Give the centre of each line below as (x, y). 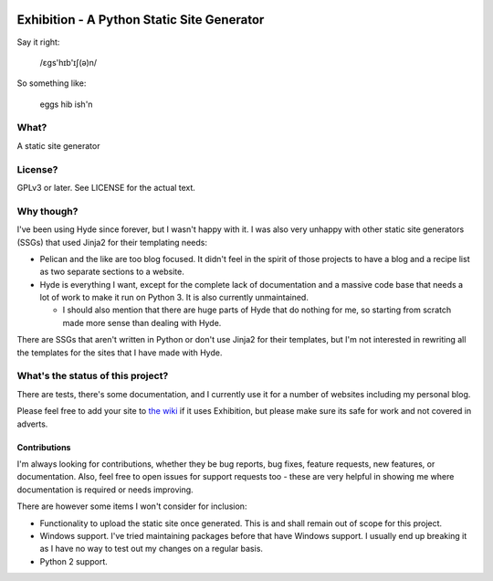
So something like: (52, 83)
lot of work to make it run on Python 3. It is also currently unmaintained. (174, 298)
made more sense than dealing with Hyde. (142, 322)
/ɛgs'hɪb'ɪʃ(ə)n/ (68, 62)
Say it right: (38, 42)
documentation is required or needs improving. (105, 490)
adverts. (32, 424)
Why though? (47, 211)
